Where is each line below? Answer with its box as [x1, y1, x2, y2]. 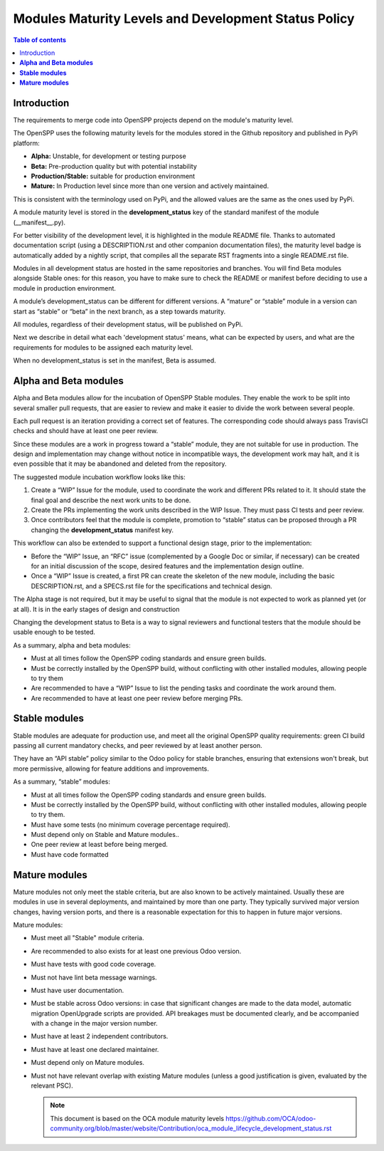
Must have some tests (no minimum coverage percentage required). [31, 820, 230, 829]
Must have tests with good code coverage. [31, 960, 156, 969]
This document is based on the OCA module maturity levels [50, 1114, 224, 1123]
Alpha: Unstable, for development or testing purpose [31, 152, 186, 160]
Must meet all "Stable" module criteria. [31, 934, 145, 942]
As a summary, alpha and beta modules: [13, 641, 131, 650]
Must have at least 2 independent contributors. [31, 1032, 169, 1041]
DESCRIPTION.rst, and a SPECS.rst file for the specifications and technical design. [31, 581, 273, 590]
